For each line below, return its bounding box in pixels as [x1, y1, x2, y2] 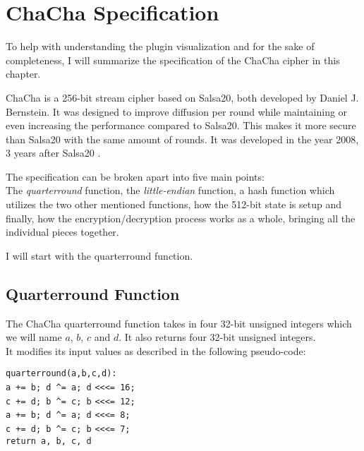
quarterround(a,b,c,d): [6, 368, 117, 379]
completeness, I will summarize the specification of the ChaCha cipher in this [6, 52, 340, 67]
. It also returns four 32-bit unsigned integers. [119, 330, 316, 344]
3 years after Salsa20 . [6, 145, 101, 160]
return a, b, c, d [6, 435, 92, 446]
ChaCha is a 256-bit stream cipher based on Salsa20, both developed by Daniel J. [6, 90, 359, 104]
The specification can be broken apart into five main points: [6, 169, 265, 184]
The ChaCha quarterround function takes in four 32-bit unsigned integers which [6, 315, 352, 330]
